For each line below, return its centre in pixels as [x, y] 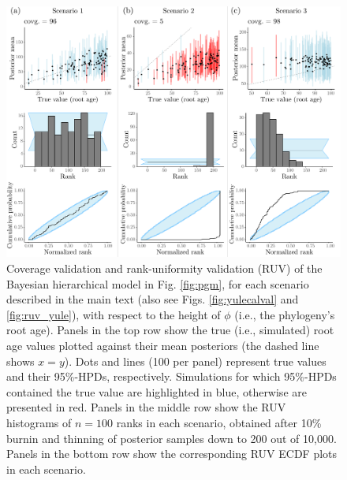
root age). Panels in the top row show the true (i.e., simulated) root [170, 330]
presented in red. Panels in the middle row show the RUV [146, 407]
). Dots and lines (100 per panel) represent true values [195, 361]
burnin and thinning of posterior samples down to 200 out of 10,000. [172, 438]
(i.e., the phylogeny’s [285, 314]
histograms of [39, 422]
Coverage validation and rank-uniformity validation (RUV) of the [164, 268]
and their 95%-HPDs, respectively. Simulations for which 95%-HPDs [172, 376]
